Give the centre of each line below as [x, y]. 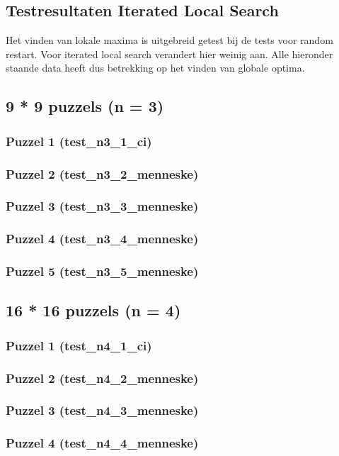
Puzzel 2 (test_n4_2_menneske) [102, 378]
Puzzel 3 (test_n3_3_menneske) [102, 206]
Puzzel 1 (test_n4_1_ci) [79, 345]
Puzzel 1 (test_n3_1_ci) [79, 141]
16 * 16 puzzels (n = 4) [93, 310]
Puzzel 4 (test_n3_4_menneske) [102, 239]
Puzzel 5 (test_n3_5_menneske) [102, 271]
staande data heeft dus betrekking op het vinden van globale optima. [155, 68]
